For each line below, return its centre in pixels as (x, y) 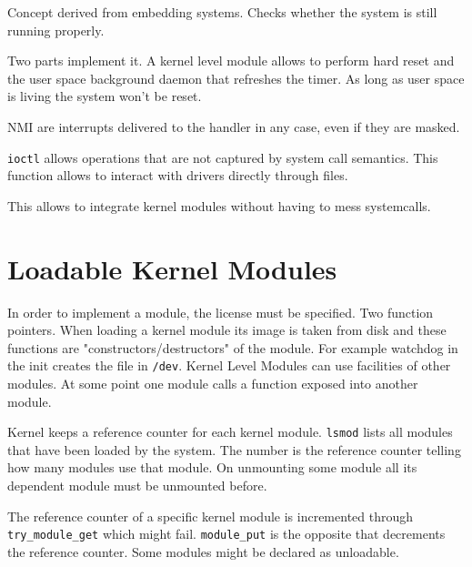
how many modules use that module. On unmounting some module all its (212, 467)
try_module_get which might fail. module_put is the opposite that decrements (226, 534)
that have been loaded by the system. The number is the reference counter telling (234, 449)
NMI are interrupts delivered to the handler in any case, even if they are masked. (234, 126)
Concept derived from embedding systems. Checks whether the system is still (222, 12)
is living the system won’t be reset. (105, 96)
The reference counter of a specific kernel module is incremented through (211, 516)
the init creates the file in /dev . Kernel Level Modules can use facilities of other (229, 365)
